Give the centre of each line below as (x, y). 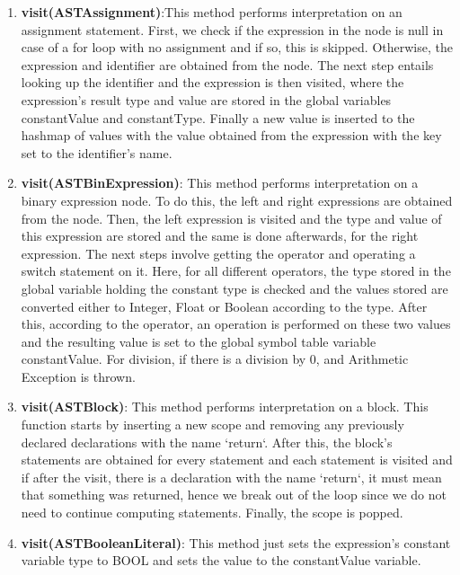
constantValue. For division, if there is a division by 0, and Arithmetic (215, 359)
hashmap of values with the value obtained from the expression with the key (231, 135)
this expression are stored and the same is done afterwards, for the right (220, 236)
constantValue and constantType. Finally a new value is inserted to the (218, 117)
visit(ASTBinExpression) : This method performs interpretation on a (220, 183)
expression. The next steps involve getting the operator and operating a (218, 253)
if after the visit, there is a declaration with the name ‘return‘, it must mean (231, 477)
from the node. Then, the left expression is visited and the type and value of (231, 218)
